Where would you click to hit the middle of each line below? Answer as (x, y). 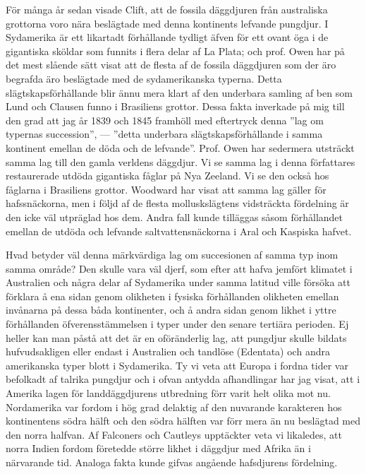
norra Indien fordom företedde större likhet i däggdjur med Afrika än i (158, 448)
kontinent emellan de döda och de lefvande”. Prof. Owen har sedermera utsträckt (180, 147)
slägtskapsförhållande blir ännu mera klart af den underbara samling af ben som (179, 92)
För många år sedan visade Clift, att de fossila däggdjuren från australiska (167, 9)
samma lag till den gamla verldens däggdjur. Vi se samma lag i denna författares (181, 161)
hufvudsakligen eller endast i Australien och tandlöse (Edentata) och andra (168, 351)
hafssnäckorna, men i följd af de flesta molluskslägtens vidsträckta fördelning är (177, 203)
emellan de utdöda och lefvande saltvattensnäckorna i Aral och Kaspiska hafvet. (179, 231)
